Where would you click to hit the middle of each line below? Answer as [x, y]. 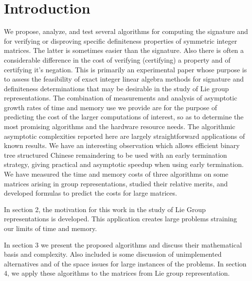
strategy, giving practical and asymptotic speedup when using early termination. [124, 164]
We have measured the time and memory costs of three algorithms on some [116, 174]
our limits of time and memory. [51, 228]
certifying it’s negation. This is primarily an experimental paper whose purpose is [126, 69]
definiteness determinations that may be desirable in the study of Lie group [117, 88]
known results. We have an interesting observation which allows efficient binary [122, 145]
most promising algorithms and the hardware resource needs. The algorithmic [120, 126]
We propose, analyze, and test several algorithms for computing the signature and [126, 31]
